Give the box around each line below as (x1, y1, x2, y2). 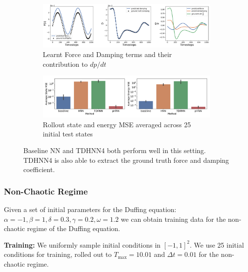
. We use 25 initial (190, 239, 244, 250)
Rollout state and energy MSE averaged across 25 (43, 119, 191, 129)
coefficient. (23, 164, 55, 175)
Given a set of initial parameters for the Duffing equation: (4, 204, 177, 214)
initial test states (43, 129, 93, 139)
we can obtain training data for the (121, 214, 226, 224)
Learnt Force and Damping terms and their (43, 49, 172, 59)
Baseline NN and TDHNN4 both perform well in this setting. (23, 145, 206, 155)
